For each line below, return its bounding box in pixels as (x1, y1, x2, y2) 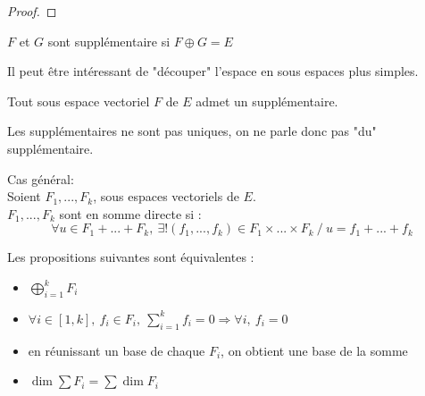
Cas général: (7, 169, 74, 188)
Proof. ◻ (7, 2, 57, 20)
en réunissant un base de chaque (28, 341, 205, 359)
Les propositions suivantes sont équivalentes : (7, 248, 254, 266)
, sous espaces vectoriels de (93, 187, 239, 206)
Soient (7, 187, 41, 206)
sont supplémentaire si (47, 31, 171, 50)
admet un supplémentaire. (196, 91, 338, 110)
